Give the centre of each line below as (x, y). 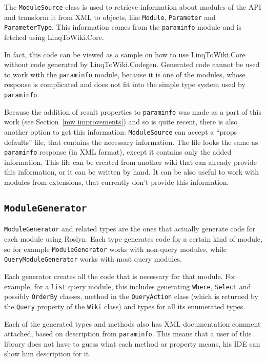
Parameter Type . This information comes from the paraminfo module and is (123, 27)
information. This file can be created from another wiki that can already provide (131, 162)
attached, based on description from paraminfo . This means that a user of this (128, 334)
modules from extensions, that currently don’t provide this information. (117, 182)
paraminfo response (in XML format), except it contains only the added (118, 152)
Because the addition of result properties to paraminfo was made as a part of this (133, 111)
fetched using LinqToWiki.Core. (54, 37)
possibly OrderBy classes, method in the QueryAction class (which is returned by (131, 296)
